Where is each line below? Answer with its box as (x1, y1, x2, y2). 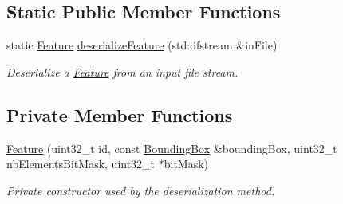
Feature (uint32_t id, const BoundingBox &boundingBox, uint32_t (6, 139, 337, 156)
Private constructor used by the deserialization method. (6, 182, 275, 198)
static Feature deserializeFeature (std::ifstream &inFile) (6, 37, 278, 53)
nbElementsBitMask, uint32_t (6, 155, 156, 172)
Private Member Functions (6, 102, 233, 127)
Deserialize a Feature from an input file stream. (6, 63, 239, 80)
